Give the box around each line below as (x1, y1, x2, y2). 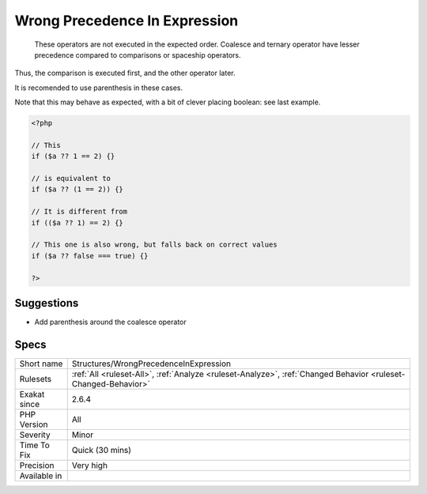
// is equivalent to (31, 174, 111, 183)
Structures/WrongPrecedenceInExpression (71, 358, 232, 369)
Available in (19, 470, 62, 481)
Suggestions (14, 296, 79, 310)
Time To (19, 439, 51, 451)
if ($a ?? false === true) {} (31, 251, 149, 260)
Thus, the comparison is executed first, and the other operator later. (14, 68, 236, 78)
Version (19, 419, 48, 430)
